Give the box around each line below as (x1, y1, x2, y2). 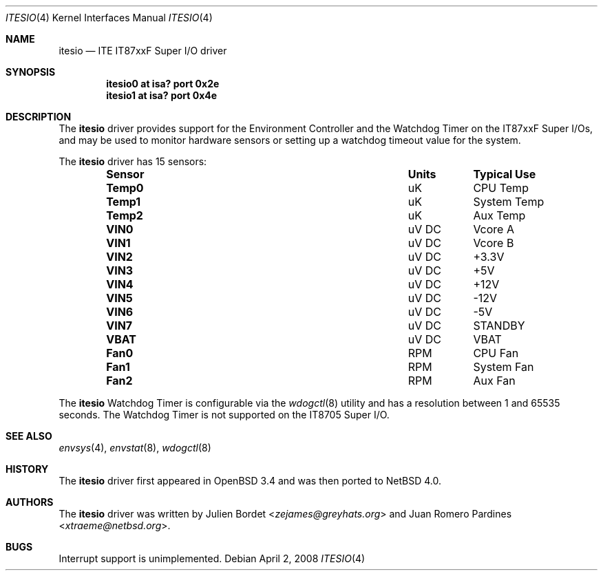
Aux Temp (473, 209, 526, 222)
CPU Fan (473, 346, 519, 360)
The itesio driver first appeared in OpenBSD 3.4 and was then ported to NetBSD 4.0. (59, 475, 442, 487)
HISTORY (6, 463, 49, 475)
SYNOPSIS (6, 66, 56, 78)
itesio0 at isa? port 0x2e (106, 78, 220, 89)
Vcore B (473, 236, 514, 250)
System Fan (473, 360, 534, 374)
